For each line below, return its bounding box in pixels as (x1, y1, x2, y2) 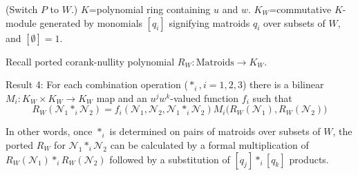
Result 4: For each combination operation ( (6, 77, 188, 92)
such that (252, 90, 292, 105)
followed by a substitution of (109, 152, 230, 166)
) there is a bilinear (242, 77, 324, 92)
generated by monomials (39, 15, 143, 30)
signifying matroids (169, 15, 250, 30)
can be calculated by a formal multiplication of (110, 137, 309, 152)
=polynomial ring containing (88, 2, 211, 16)
